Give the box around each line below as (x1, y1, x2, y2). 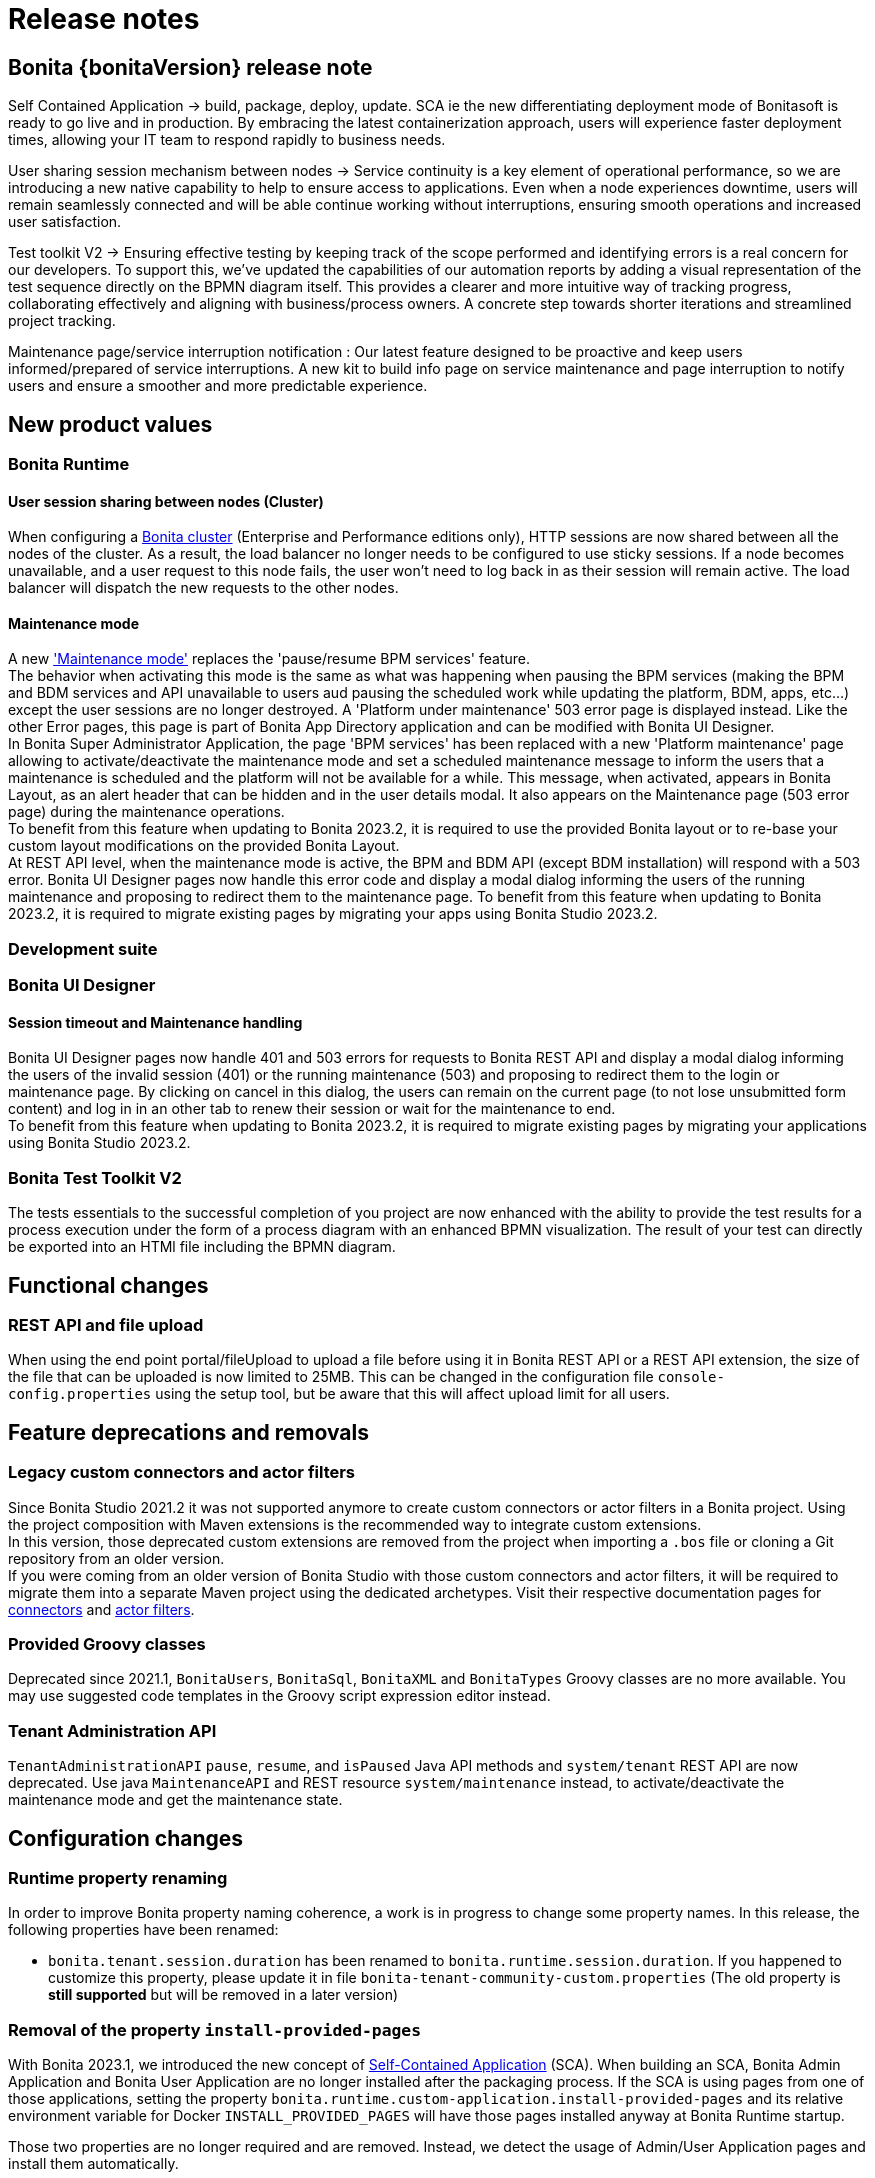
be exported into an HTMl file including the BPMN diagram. (8, 1238, 396, 1256)
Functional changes (8, 1272, 209, 1298)
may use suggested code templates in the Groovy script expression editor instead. (8, 1687, 551, 1705)
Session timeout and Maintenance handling (8, 1013, 303, 1031)
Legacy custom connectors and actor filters (8, 1462, 356, 1483)
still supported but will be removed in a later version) (48, 1986, 399, 2004)
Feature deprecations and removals (8, 1419, 369, 1445)
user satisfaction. (8, 213, 122, 231)
